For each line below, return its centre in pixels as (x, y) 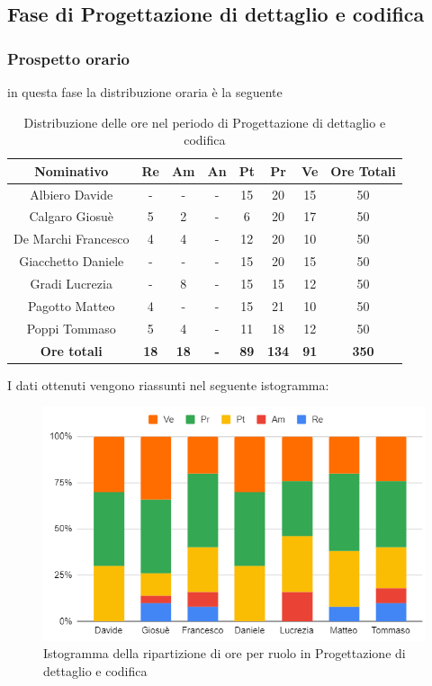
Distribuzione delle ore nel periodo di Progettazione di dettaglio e (205, 122)
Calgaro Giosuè (72, 216)
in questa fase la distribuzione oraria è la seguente (145, 92)
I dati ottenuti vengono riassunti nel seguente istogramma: (168, 384)
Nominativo (72, 170)
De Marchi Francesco (72, 239)
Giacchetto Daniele (72, 261)
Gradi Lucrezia (71, 283)
